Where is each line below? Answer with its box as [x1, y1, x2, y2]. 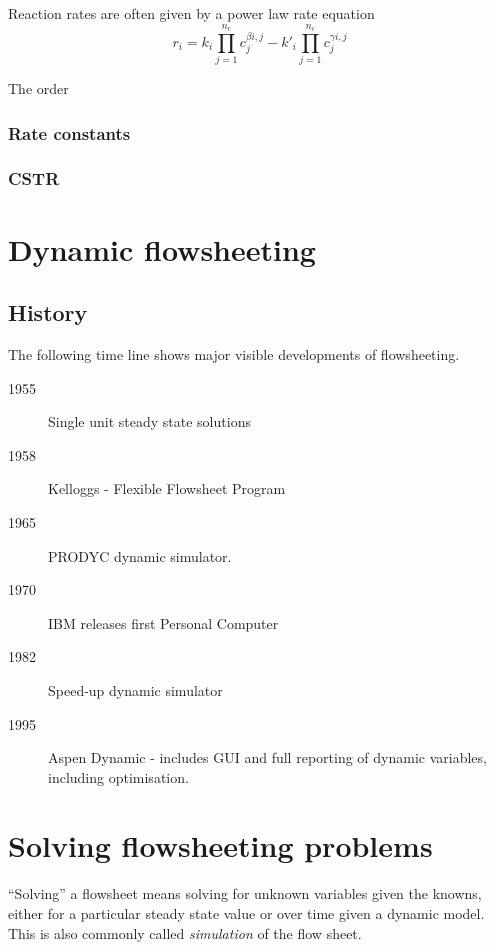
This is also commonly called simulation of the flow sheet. [8, 922, 362, 943]
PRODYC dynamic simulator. [48, 545, 232, 566]
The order [8, 78, 69, 99]
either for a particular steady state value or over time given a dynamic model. [8, 903, 485, 924]
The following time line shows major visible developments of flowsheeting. [8, 343, 460, 364]
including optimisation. [48, 766, 189, 787]
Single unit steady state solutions [48, 411, 251, 432]
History [8, 297, 88, 328]
